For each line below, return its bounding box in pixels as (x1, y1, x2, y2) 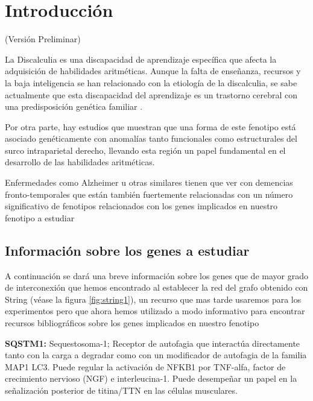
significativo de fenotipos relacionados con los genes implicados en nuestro (5, 200, 278, 212)
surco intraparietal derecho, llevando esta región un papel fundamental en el (5, 144, 286, 156)
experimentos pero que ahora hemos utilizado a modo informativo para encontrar (5, 305, 305, 317)
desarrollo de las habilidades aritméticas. (5, 156, 155, 168)
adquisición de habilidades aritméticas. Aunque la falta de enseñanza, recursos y (5, 65, 301, 77)
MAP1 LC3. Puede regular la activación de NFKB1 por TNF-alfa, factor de (5, 360, 286, 373)
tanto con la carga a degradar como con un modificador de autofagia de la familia (5, 349, 307, 361)
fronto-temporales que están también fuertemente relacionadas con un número (5, 188, 293, 200)
